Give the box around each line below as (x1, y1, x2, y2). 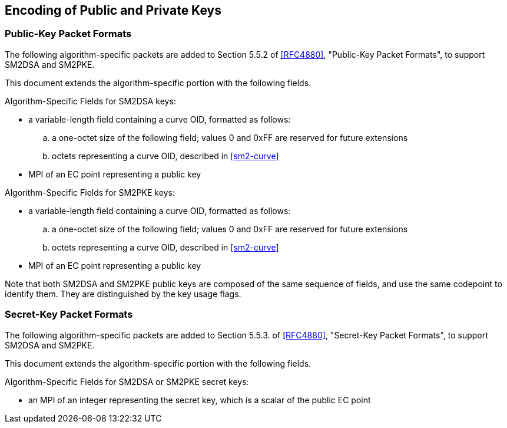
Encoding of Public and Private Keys (5, 3, 221, 18)
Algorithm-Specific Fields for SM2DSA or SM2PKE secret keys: (5, 376, 249, 387)
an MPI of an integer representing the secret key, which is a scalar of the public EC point (28, 394, 371, 405)
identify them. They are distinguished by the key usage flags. (5, 288, 241, 299)
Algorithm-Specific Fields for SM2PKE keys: (5, 187, 175, 197)
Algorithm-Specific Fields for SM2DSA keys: (5, 96, 176, 106)
